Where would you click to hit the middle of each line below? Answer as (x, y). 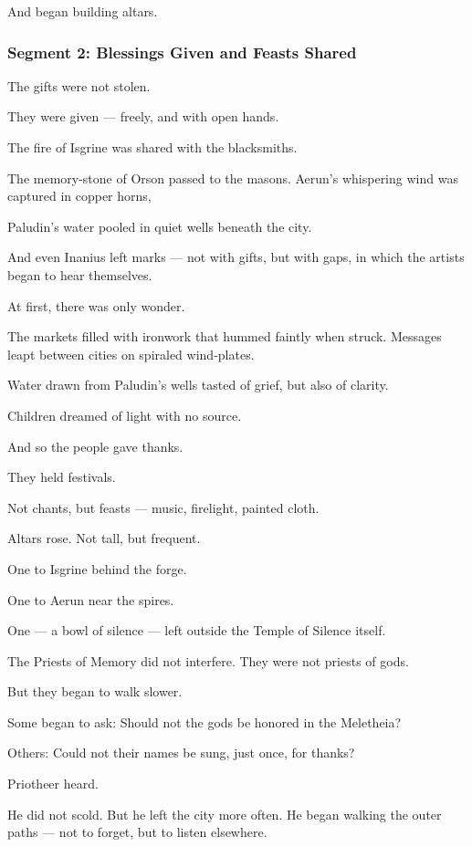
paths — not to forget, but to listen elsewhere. (137, 832)
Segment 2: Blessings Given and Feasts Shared (182, 52)
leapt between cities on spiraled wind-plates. (131, 354)
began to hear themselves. (80, 274)
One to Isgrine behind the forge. (97, 568)
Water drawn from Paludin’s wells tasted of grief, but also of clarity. (198, 385)
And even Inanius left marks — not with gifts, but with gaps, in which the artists (236, 257)
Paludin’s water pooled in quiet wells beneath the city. (160, 226)
